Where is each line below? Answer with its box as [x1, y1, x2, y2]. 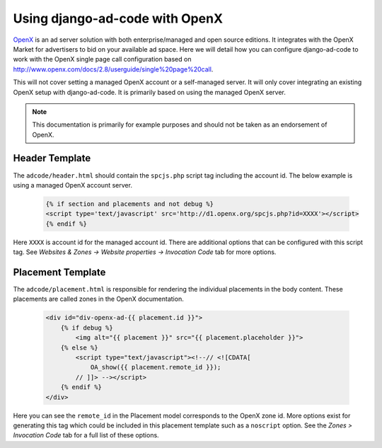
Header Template [13, 152, 91, 164]
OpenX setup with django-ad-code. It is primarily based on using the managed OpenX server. [13, 88, 286, 96]
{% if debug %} [60, 323, 113, 332]
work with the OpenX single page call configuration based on [13, 55, 192, 64]
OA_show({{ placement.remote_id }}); [90, 363, 221, 372]
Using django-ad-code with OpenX [13, 11, 223, 26]
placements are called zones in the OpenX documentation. [13, 294, 184, 304]
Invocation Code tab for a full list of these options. [13, 431, 159, 440]
